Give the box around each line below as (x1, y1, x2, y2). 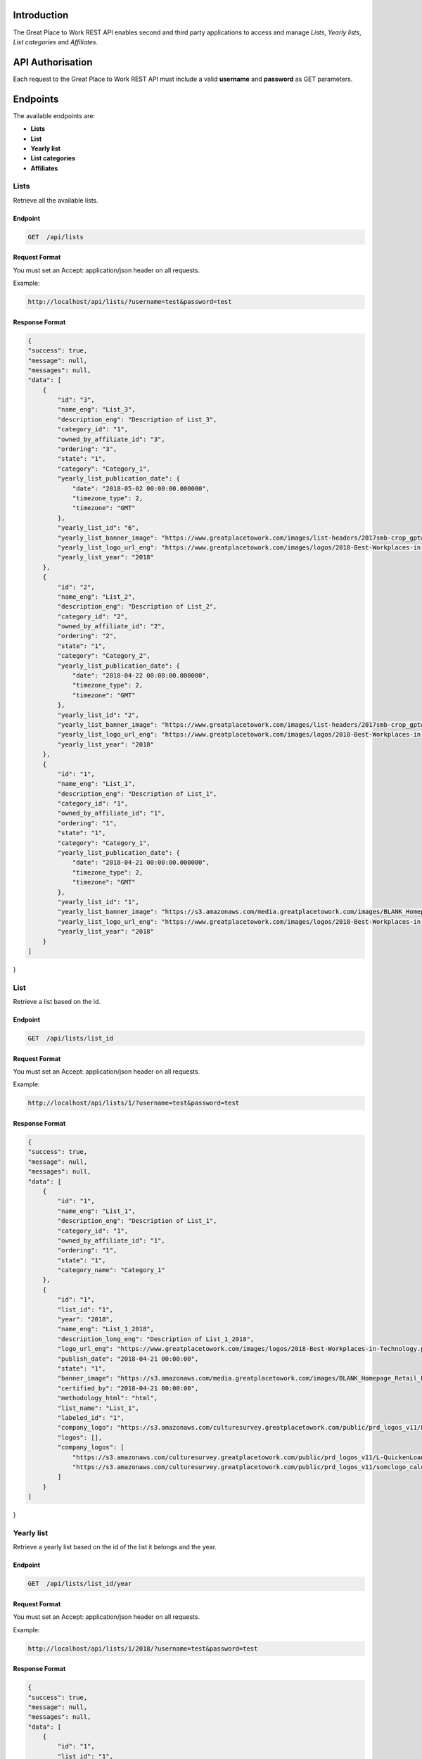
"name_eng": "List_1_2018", (57, 1325, 155, 1333)
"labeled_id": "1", (57, 1414, 124, 1421)
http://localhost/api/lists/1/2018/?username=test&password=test (27, 1644, 258, 1653)
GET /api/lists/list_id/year (27, 1580, 132, 1588)
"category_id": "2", (57, 612, 129, 621)
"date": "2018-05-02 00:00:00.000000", (72, 484, 210, 493)
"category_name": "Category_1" (57, 1266, 165, 1274)
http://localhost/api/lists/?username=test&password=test (27, 298, 232, 306)
